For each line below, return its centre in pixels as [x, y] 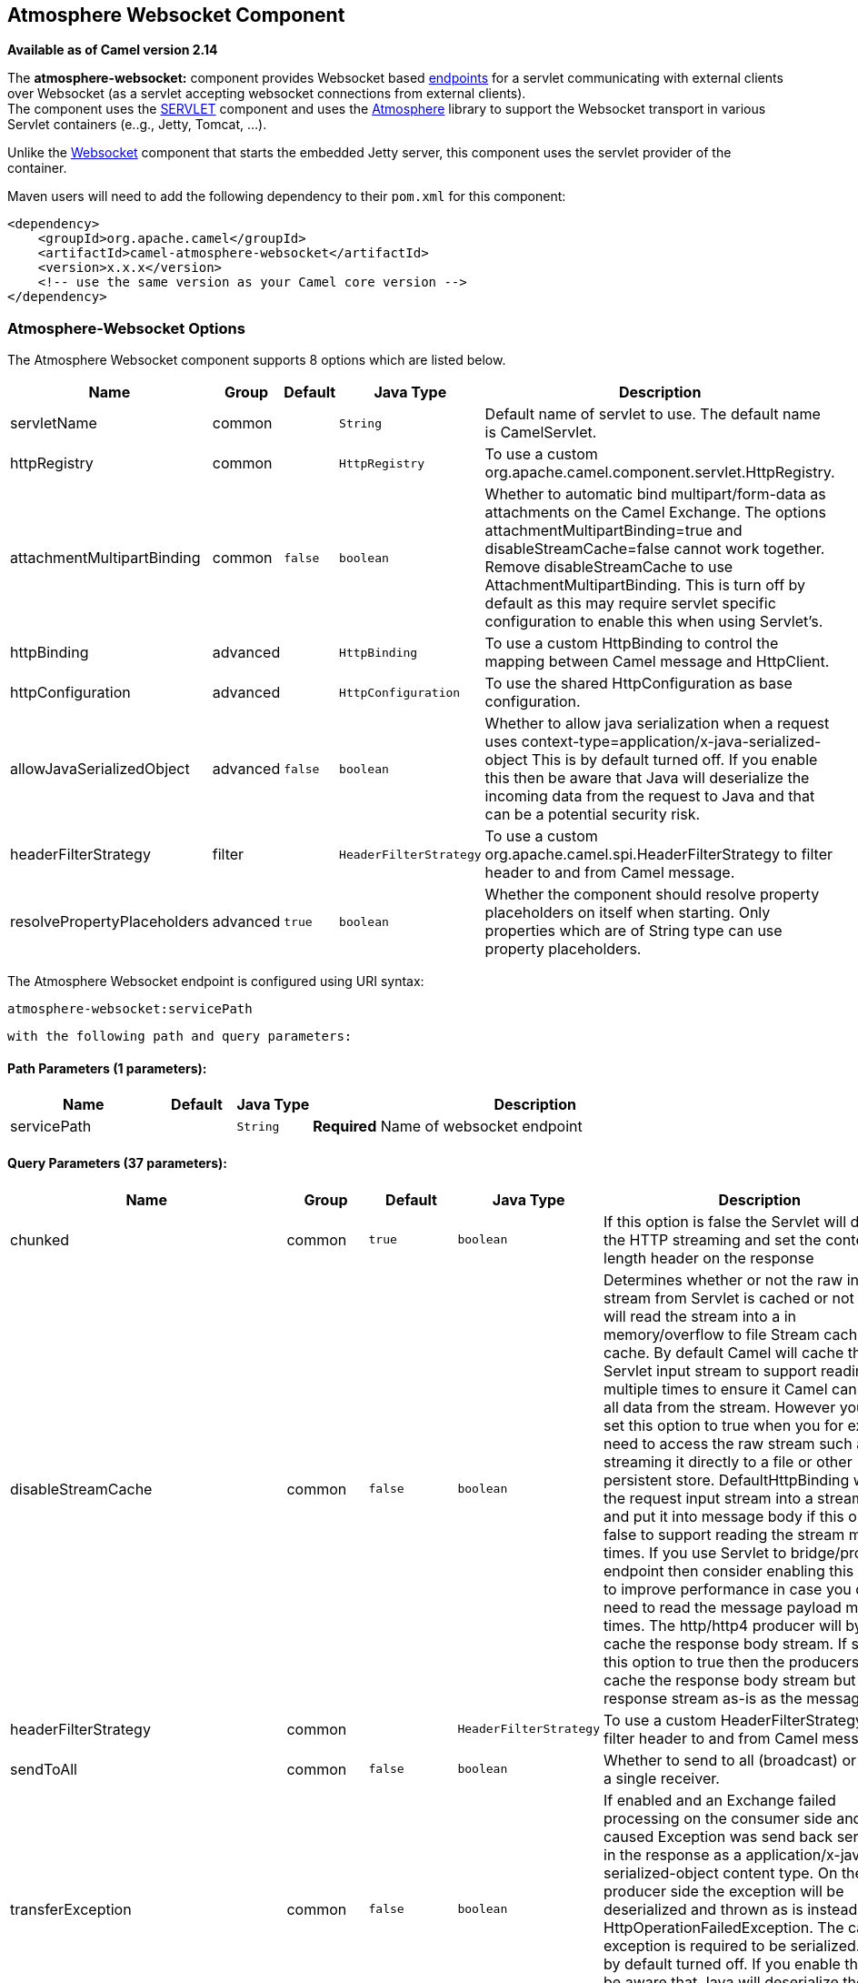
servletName [54, 423]
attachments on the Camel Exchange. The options [655, 513]
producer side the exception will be [724, 1891]
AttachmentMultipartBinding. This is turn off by [645, 585]
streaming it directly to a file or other [728, 1461]
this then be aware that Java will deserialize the [647, 778]
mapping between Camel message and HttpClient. [657, 662]
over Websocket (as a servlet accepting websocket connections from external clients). [267, 94]
